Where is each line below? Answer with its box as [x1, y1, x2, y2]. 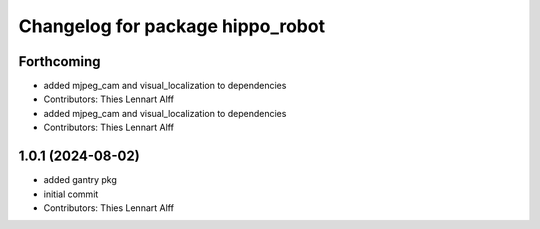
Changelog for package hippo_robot [18, 15, 325, 37]
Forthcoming [18, 53, 101, 70]
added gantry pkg [43, 174, 117, 186]
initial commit [43, 188, 99, 200]
